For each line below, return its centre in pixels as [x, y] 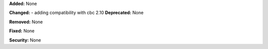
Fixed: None [22, 31]
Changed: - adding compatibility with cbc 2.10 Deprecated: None [76, 13]
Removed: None [26, 22]
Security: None [25, 40]
